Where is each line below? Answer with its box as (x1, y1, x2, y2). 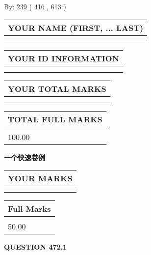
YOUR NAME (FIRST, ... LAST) (8, 22, 144, 33)
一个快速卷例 (4, 152, 45, 162)
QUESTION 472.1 (4, 242, 67, 252)
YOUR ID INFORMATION (8, 52, 119, 64)
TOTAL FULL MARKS (8, 113, 102, 125)
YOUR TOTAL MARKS (8, 83, 106, 94)
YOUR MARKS (8, 172, 73, 184)
